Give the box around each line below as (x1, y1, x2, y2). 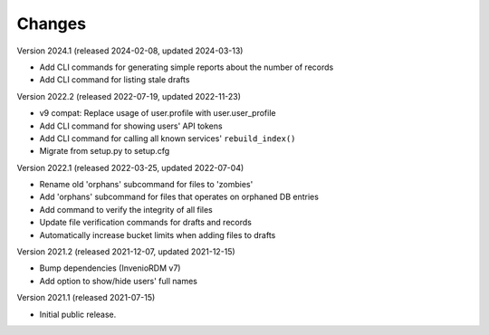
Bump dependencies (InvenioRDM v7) (39, 263, 181, 273)
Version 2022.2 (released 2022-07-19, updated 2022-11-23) (16, 91, 242, 101)
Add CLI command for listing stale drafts (39, 74, 190, 85)
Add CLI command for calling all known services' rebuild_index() (39, 132, 296, 144)
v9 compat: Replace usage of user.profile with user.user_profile (39, 108, 276, 119)
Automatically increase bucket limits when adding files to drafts (39, 229, 276, 240)
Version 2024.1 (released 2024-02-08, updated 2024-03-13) (16, 45, 244, 56)
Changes (16, 14, 86, 33)
